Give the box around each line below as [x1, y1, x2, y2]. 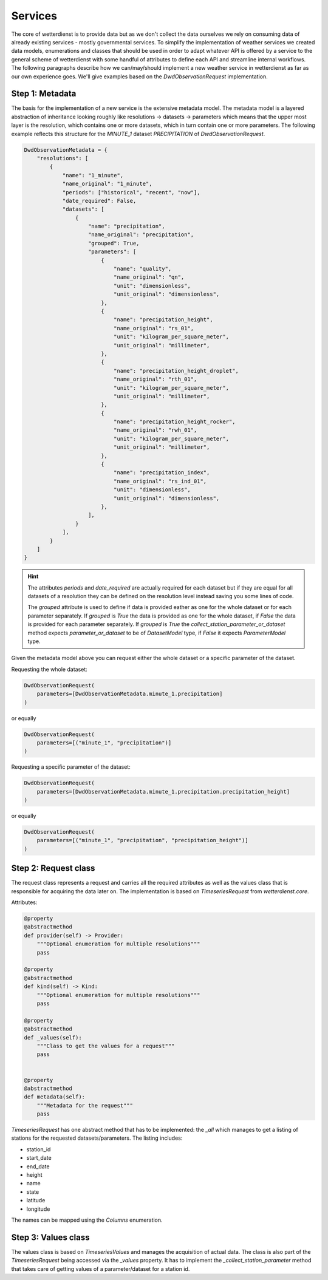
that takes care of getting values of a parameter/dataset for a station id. [11, 1265, 190, 1272]
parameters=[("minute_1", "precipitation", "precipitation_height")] [36, 837, 248, 844]
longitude [26, 1205, 50, 1213]
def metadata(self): [24, 1094, 85, 1100]
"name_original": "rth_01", [113, 376, 197, 383]
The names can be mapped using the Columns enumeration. [11, 1216, 163, 1224]
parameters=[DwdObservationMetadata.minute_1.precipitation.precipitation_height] [36, 788, 290, 795]
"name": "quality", [113, 265, 172, 273]
